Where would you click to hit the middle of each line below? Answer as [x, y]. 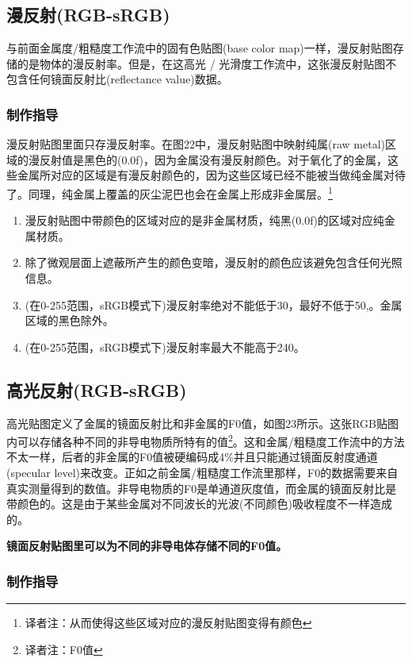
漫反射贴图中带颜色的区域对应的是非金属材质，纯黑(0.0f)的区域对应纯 [204, 220]
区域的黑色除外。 [69, 320]
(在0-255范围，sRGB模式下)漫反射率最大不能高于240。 [165, 346]
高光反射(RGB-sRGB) [97, 389]
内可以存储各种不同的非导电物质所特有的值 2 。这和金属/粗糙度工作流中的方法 [206, 440]
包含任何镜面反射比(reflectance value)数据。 [117, 79]
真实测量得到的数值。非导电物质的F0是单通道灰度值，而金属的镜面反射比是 [202, 488]
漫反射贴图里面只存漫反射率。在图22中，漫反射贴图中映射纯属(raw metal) [196, 144]
